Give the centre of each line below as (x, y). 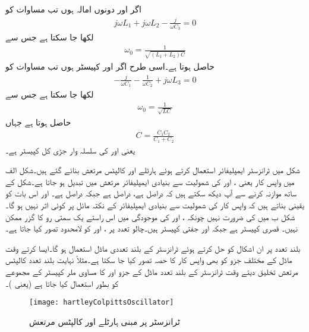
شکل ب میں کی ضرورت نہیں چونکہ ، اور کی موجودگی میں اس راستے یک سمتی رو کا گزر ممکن (150, 216)
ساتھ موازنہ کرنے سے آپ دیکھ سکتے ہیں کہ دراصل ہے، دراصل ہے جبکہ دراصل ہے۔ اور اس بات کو (151, 193)
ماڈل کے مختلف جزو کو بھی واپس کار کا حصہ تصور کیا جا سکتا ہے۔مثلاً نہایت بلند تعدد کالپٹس (149, 260)
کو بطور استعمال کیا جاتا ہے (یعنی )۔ (62, 283)
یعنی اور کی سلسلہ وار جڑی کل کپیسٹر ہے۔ (70, 150)
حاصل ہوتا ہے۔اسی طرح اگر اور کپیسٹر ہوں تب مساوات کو (110, 66)
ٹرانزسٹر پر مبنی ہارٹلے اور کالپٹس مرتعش (105, 321)
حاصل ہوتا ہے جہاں (38, 122)
